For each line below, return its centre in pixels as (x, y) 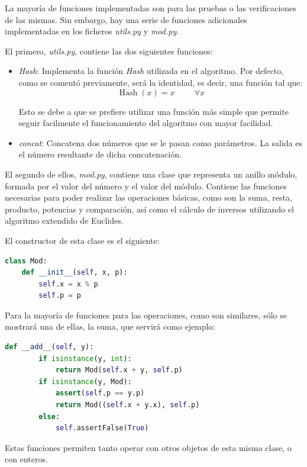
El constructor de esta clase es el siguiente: (82, 240)
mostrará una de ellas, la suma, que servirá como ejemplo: (110, 326)
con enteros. (26, 459)
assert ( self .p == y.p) (100, 393)
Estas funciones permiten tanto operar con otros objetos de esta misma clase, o (148, 447)
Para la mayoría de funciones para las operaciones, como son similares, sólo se (146, 315)
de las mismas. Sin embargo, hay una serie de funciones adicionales (126, 19)
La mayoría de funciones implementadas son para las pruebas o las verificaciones (151, 8)
